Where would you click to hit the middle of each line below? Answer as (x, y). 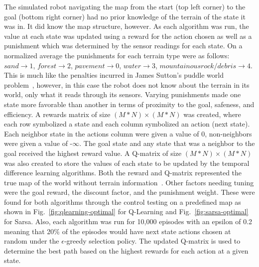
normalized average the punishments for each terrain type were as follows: (117, 55)
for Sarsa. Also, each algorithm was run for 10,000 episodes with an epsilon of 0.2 (128, 221)
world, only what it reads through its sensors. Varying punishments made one (123, 94)
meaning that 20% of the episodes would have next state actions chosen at (118, 231)
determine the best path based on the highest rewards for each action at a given (126, 250)
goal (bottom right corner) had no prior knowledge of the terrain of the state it (125, 16)
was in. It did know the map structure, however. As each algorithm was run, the (127, 26)
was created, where (212, 114)
